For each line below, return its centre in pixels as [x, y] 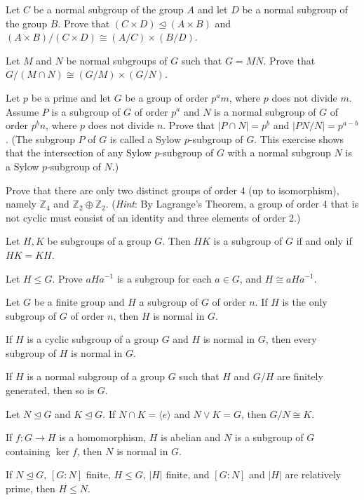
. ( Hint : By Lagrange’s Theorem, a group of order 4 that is [232, 204]
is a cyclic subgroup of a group [93, 339]
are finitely [300, 376]
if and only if [324, 241]
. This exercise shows [299, 138]
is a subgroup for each [164, 278]
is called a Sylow [146, 138]
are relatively [313, 474]
